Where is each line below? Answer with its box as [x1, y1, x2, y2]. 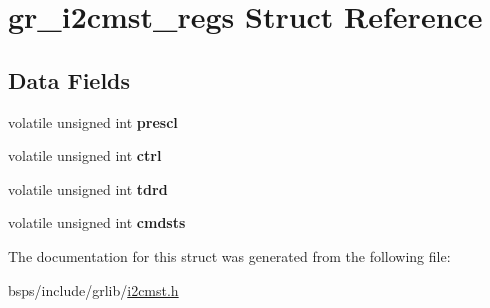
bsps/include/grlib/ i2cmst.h [8, 279, 179, 300]
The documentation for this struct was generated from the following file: [8, 245, 451, 266]
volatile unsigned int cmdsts [8, 212, 186, 233]
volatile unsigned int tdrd [8, 178, 168, 199]
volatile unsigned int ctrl [8, 145, 162, 166]
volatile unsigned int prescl [8, 111, 178, 132]
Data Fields [8, 64, 131, 95]
